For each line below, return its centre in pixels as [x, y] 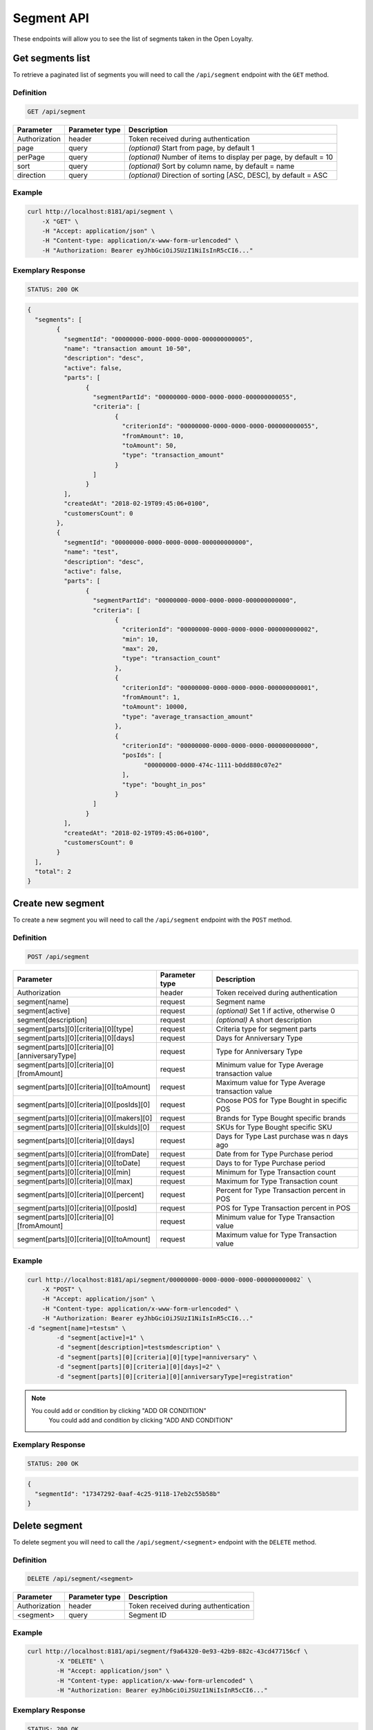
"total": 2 [53, 872]
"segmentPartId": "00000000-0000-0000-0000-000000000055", [195, 397]
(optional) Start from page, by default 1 [191, 147]
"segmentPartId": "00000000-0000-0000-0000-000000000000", [195, 601]
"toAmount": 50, [150, 445]
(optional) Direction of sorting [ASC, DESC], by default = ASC [228, 175]
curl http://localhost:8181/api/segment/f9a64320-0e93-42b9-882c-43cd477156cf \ [168, 1651]
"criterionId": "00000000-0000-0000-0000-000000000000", [220, 746]
